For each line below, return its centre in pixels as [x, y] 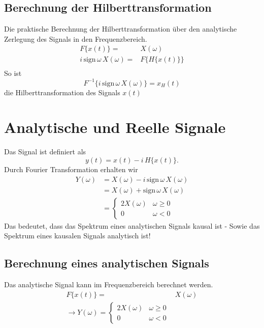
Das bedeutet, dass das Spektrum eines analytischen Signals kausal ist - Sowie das [132, 225]
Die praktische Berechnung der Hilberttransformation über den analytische [121, 29]
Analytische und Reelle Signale [115, 127]
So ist [13, 73]
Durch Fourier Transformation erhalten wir [71, 169]
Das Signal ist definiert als [45, 152]
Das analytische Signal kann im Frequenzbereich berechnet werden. [109, 284]
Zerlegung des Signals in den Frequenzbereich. [76, 38]
